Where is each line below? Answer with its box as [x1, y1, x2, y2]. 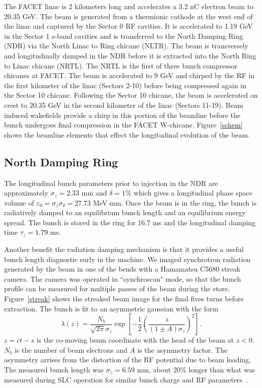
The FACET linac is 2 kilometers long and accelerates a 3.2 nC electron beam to [4, 1, 253, 11]
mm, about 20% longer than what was [137, 364, 255, 375]
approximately [4, 187, 48, 198]
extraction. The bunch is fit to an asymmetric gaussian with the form [4, 303, 219, 313]
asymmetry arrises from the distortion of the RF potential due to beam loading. [4, 354, 251, 365]
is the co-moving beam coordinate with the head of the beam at [36, 335, 234, 345]
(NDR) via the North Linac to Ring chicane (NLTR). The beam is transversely [4, 40, 248, 51]
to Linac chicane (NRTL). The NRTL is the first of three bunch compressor [4, 60, 238, 71]
